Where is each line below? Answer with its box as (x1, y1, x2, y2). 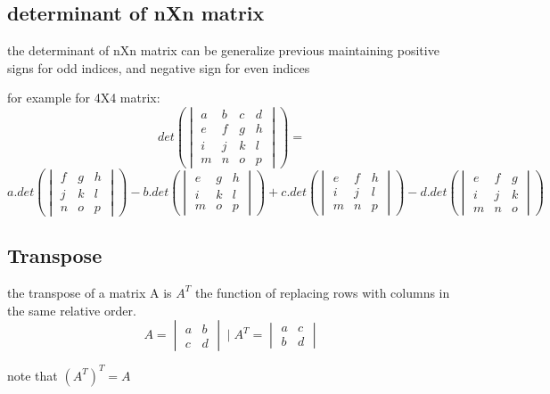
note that (7, 365, 58, 384)
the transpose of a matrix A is (7, 283, 172, 301)
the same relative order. (7, 300, 136, 319)
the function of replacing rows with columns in (194, 283, 450, 301)
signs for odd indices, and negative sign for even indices (7, 58, 310, 77)
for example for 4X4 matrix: (7, 88, 160, 107)
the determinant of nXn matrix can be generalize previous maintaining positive (7, 41, 439, 60)
